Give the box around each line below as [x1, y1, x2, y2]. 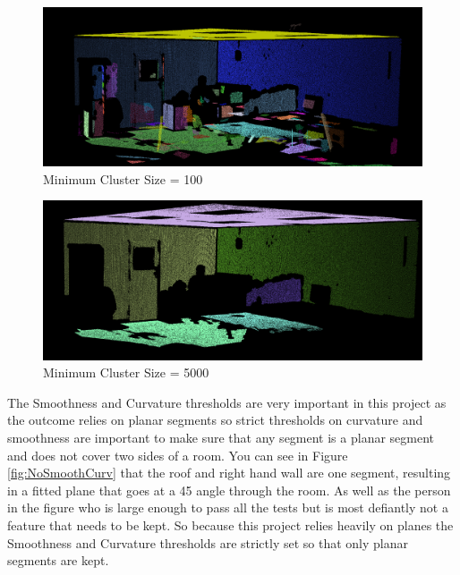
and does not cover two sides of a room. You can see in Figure [7, 445, 348, 464]
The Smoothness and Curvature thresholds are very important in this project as [7, 393, 447, 411]
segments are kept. [7, 551, 109, 570]
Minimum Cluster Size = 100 [43, 169, 203, 188]
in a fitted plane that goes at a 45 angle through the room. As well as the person [7, 480, 451, 499]
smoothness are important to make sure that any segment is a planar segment [7, 428, 435, 446]
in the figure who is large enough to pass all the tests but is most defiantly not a [7, 498, 448, 517]
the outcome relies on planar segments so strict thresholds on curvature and [7, 410, 423, 429]
